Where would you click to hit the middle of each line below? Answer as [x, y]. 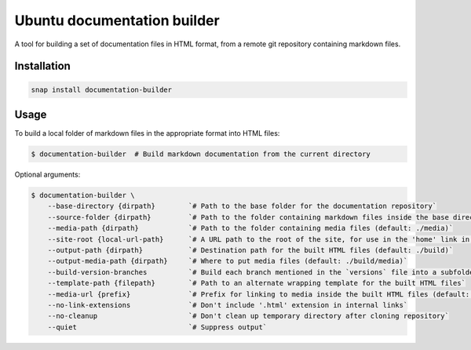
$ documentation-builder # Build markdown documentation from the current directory [201, 154]
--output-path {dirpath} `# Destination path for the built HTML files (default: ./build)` [250, 250]
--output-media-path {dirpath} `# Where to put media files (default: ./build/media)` [228, 261]
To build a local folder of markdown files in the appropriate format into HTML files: [147, 133]
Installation [42, 66]
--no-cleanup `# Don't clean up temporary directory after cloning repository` [248, 316]
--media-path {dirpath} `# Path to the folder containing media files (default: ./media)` [250, 228]
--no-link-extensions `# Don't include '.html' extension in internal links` [228, 305]
